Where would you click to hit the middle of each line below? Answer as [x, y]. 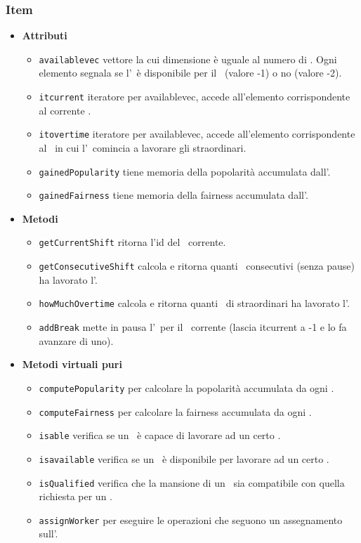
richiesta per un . [76, 496]
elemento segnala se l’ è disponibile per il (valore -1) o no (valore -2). [190, 73]
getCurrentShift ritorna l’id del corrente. [132, 242]
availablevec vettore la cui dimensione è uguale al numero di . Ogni [188, 59]
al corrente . [65, 110]
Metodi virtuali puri [72, 364]
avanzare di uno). [76, 340]
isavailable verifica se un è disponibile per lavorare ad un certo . [184, 458]
